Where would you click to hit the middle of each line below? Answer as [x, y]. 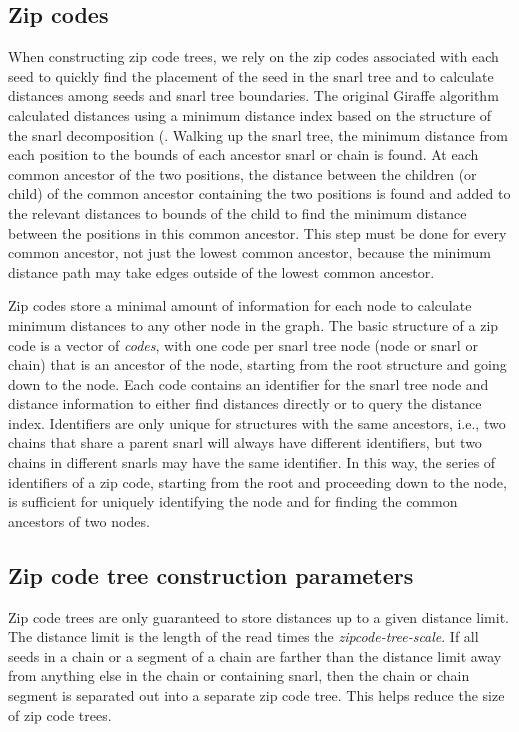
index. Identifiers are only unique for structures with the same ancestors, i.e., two [257, 422]
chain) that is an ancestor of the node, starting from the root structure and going [257, 364]
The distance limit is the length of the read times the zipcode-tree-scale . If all [243, 636]
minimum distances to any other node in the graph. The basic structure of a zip [253, 324]
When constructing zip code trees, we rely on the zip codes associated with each [253, 56]
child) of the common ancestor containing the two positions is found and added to [259, 193]
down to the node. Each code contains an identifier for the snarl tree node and [248, 383]
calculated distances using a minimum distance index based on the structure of [250, 114]
